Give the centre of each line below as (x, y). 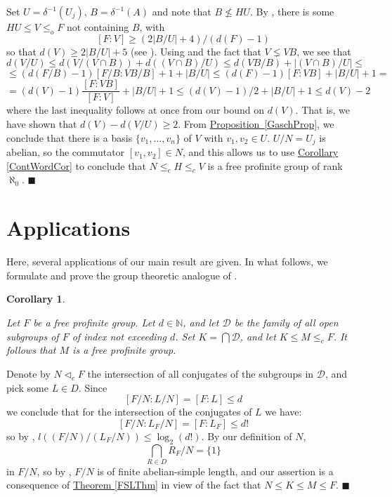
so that (21, 51)
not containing (98, 27)
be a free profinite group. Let (94, 322)
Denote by (28, 373)
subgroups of (33, 336)
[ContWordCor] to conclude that (76, 165)
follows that (31, 350)
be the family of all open (286, 322)
